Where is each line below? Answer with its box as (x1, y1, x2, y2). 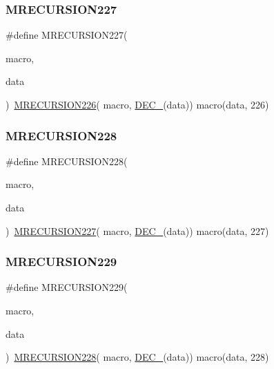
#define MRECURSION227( (6, 28, 128, 42)
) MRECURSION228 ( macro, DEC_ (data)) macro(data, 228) (6, 350, 269, 364)
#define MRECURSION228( (6, 153, 128, 168)
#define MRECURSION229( (6, 280, 128, 294)
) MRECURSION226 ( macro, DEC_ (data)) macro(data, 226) (6, 97, 269, 111)
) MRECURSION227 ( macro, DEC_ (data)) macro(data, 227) (6, 223, 269, 238)
